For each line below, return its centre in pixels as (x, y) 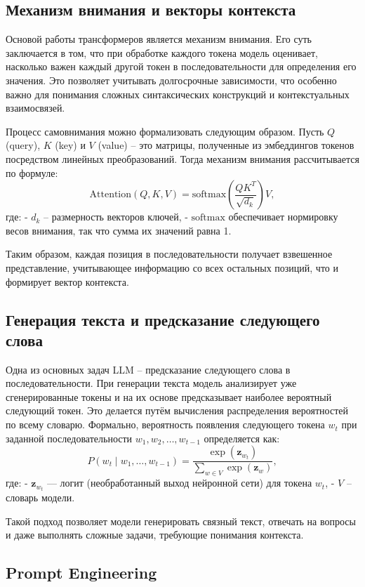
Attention (111, 195)
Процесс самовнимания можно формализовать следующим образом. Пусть (165, 131)
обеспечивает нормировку (283, 217)
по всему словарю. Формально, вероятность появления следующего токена (165, 424)
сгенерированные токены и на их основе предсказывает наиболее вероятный (169, 396)
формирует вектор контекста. (67, 281)
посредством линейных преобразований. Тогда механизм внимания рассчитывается (182, 158)
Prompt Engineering (81, 573)
